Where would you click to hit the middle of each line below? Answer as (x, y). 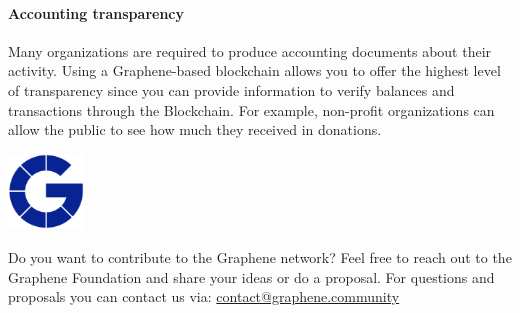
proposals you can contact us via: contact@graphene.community (204, 296)
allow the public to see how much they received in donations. (195, 129)
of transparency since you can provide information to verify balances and (231, 89)
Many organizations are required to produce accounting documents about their (250, 50)
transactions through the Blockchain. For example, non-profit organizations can (251, 109)
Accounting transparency (96, 12)
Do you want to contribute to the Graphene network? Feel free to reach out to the (260, 256)
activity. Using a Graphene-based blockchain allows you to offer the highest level (254, 70)
